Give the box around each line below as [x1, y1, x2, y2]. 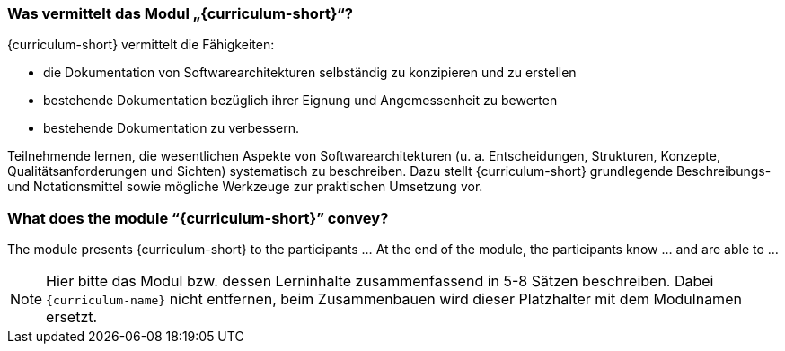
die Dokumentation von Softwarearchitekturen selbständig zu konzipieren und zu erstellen [43, 65, 577, 81]
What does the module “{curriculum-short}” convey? [7, 208, 389, 227]
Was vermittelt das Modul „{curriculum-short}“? [7, 4, 353, 22]
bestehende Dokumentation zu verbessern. [43, 120, 300, 136]
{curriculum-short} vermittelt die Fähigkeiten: [7, 37, 275, 53]
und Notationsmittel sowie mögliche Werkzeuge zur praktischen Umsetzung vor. [7, 179, 483, 195]
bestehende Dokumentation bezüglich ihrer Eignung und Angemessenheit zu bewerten [43, 92, 558, 109]
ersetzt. [46, 308, 98, 327]
